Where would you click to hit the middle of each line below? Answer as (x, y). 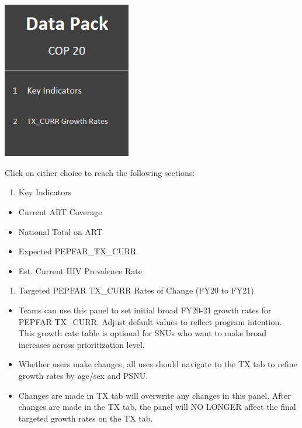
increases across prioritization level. (81, 344)
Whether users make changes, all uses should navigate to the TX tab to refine (158, 364)
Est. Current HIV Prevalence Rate (80, 270)
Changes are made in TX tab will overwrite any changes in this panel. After (155, 395)
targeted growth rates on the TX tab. (86, 418)
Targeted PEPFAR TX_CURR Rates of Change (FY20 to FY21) (136, 290)
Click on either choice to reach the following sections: (100, 172)
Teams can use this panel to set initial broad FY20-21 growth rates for (145, 310)
